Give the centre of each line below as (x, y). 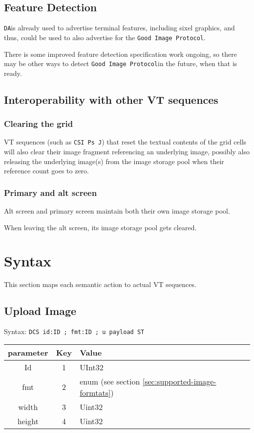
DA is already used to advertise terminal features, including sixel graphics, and (119, 28)
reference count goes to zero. (46, 171)
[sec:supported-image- (179, 381)
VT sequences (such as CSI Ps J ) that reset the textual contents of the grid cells (125, 142)
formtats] (95, 392)
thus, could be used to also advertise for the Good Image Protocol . (105, 37)
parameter (28, 352)
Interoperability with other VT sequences (111, 99)
